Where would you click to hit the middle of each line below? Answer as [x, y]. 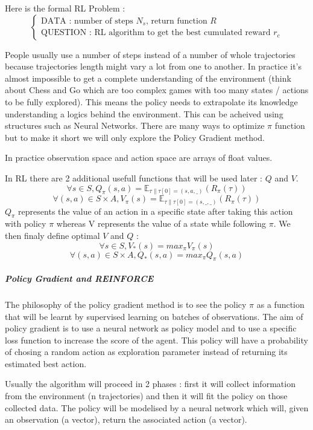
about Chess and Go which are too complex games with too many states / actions [157, 90]
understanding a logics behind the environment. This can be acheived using [144, 113]
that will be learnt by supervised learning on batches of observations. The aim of [154, 316]
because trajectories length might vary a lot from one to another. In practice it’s [153, 66]
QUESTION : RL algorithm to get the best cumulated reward [156, 33]
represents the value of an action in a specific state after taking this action [156, 211]
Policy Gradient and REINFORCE [79, 278]
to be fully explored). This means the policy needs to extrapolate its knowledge [151, 101]
